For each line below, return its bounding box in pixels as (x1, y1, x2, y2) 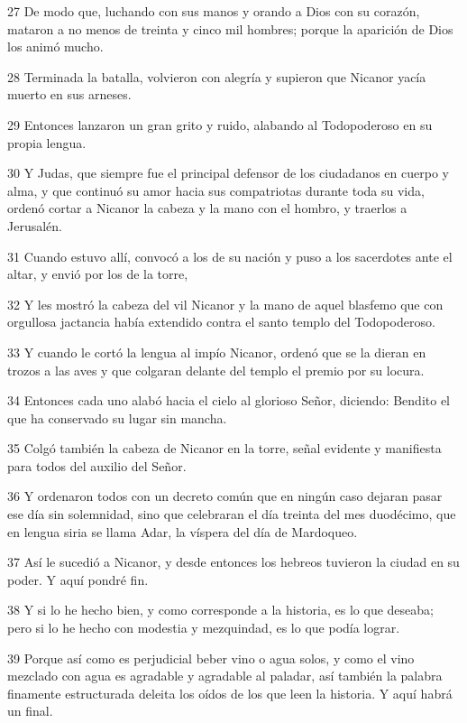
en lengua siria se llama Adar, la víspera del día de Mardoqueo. (7, 522, 358, 541)
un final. (7, 701, 53, 720)
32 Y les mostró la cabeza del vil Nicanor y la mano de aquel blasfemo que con (7, 294, 444, 313)
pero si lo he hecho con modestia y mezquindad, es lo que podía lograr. (7, 618, 400, 637)
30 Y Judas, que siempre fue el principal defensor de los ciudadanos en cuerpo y (7, 163, 449, 182)
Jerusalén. (7, 216, 62, 235)
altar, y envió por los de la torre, (7, 264, 188, 283)
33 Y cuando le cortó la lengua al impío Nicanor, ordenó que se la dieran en (7, 342, 426, 361)
